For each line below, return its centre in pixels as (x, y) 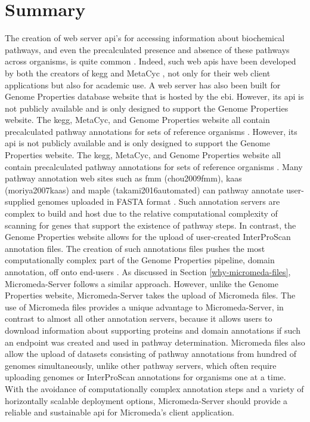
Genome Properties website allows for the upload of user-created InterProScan (148, 237)
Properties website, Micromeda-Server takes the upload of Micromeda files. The (150, 295)
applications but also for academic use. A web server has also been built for (143, 84)
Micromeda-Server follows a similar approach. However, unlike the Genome (142, 283)
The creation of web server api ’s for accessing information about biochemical (145, 38)
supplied (20, 201)
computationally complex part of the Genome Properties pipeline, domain (140, 260)
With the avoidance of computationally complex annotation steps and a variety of (154, 388)
